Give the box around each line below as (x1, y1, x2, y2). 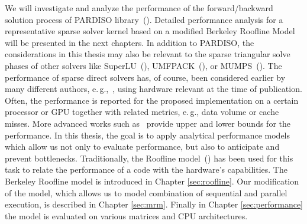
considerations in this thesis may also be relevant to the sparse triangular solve (5, 48, 290, 60)
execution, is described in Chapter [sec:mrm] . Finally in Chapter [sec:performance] (5, 198, 303, 210)
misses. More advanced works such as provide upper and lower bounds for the (5, 117, 290, 129)
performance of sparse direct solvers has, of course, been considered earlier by (5, 71, 286, 83)
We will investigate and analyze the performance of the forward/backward (5, 2, 273, 14)
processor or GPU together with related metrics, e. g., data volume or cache (5, 106, 279, 118)
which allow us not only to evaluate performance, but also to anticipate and (5, 140, 280, 153)
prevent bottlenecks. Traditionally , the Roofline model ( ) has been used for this (5, 151, 293, 164)
